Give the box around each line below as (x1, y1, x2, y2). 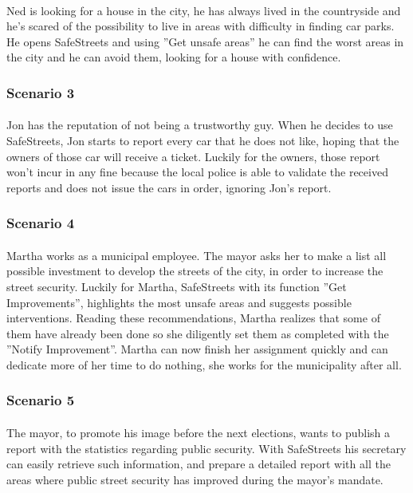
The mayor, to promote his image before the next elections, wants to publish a (6, 424, 391, 440)
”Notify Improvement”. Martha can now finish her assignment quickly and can (6, 341, 388, 357)
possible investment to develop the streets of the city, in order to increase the (6, 262, 383, 279)
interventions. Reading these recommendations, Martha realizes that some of (6, 310, 380, 326)
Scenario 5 (6, 390, 75, 410)
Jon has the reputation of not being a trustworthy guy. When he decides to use (6, 116, 393, 133)
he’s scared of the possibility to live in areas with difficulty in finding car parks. (6, 18, 395, 34)
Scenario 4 (6, 213, 75, 233)
